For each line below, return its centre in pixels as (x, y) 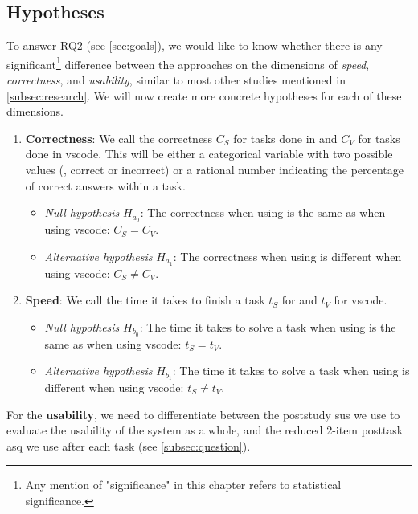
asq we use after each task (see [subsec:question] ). (129, 445)
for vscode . (361, 300)
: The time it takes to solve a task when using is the (268, 326)
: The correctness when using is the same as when (263, 212)
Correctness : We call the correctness (119, 138)
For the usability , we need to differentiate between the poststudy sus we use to (203, 414)
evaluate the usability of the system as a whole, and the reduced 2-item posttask (205, 430)
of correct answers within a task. (105, 185)
